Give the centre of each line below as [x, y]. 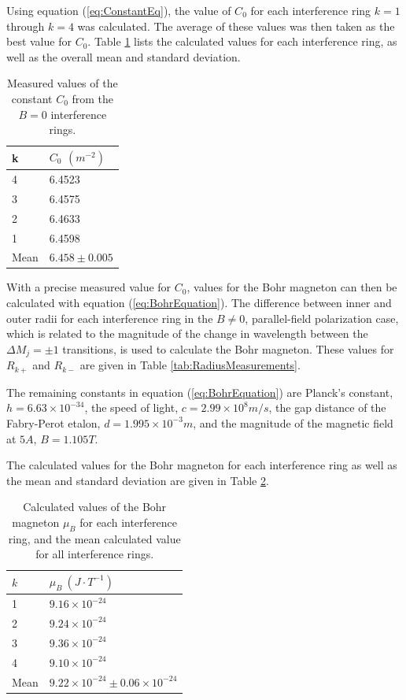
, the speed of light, [131, 407]
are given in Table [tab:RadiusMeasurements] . [190, 365]
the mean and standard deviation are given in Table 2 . [138, 480]
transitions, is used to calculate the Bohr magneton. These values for [228, 348]
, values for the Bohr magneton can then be [292, 287]
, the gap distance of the [327, 407]
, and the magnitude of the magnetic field [293, 422]
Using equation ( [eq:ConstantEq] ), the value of [119, 10]
